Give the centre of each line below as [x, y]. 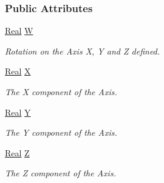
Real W [19, 31]
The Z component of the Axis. [60, 173]
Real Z [17, 152]
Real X [18, 71]
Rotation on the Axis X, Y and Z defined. [83, 51]
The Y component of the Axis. [61, 132]
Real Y [18, 112]
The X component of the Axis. [61, 91]
